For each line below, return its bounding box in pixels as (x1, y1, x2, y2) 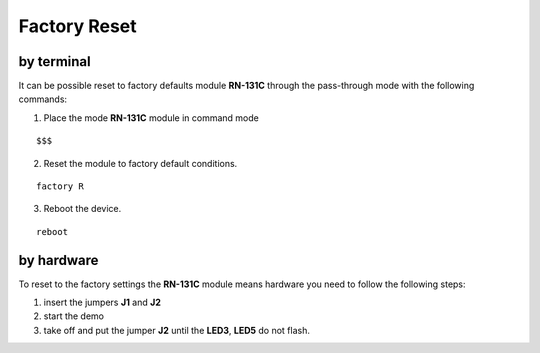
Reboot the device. (43, 203, 122, 215)
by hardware (18, 251, 99, 269)
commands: (18, 93, 68, 105)
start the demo (43, 310, 105, 322)
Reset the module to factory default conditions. (43, 157, 238, 169)
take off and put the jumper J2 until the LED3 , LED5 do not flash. (43, 324, 310, 336)
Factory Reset (18, 15, 137, 37)
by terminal (18, 53, 91, 70)
